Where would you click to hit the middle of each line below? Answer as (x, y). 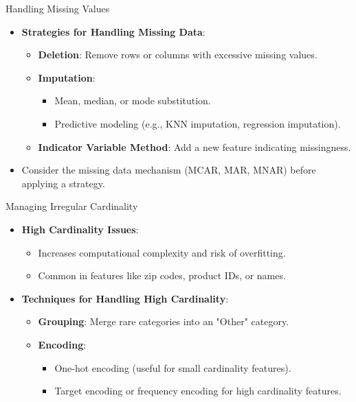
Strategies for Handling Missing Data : (113, 31)
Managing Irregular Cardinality (72, 206)
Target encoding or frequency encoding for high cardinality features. (198, 391)
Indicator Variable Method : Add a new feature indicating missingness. (194, 146)
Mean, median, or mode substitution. (133, 100)
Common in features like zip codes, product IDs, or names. (162, 275)
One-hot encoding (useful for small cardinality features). (173, 367)
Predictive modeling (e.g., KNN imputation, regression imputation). (198, 123)
